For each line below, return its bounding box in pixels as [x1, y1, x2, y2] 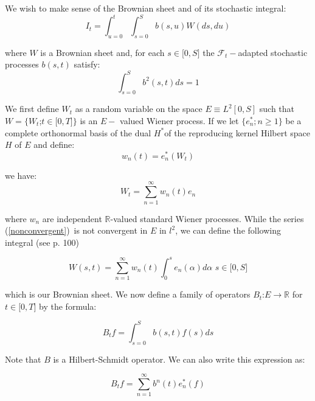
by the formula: [39, 299, 97, 312]
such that [259, 102, 295, 115]
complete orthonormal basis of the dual [5, 126, 151, 139]
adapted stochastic [238, 46, 308, 58]
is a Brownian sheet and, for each [40, 46, 165, 58]
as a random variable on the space [75, 102, 202, 115]
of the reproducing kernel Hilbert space [164, 126, 310, 139]
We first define [5, 102, 59, 115]
